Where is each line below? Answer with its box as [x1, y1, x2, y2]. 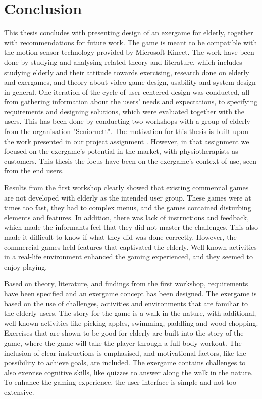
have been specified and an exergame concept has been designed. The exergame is [4, 288, 257, 298]
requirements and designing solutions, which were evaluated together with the [4, 106, 245, 116]
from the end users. [4, 165, 64, 176]
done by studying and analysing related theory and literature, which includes [4, 56, 242, 67]
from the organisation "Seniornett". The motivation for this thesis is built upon [4, 126, 248, 137]
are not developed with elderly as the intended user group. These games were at [4, 192, 251, 203]
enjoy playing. [4, 261, 47, 272]
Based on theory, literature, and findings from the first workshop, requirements [4, 278, 248, 289]
